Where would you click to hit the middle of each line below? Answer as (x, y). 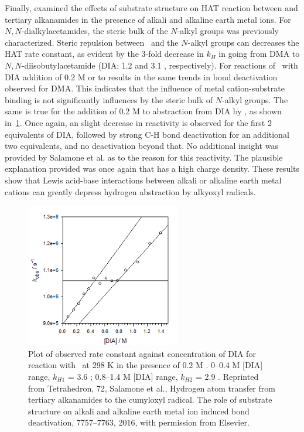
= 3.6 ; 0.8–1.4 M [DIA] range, (123, 377)
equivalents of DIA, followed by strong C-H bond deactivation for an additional (147, 134)
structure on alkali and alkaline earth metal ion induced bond (139, 411)
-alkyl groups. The (255, 99)
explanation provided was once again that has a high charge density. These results (152, 169)
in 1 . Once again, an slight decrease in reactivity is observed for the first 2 (138, 122)
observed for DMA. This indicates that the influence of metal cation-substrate (145, 88)
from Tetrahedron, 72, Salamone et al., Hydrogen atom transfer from (152, 388)
